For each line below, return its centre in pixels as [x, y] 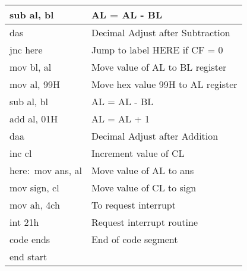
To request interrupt [133, 205]
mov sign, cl [34, 188]
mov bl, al [31, 67]
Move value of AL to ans [142, 170]
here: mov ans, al [46, 170]
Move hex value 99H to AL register [164, 84]
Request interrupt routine [145, 222]
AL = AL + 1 [121, 119]
